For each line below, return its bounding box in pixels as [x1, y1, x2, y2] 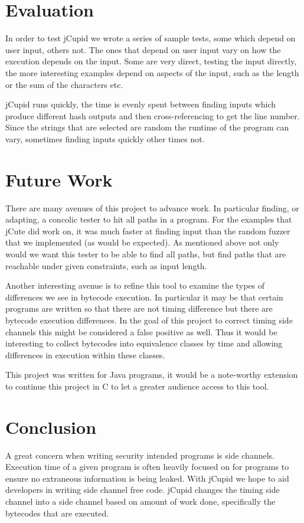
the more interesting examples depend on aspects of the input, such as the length [5, 66, 299, 79]
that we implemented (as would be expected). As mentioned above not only [5, 236, 279, 249]
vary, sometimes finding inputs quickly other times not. [5, 132, 205, 145]
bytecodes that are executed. [5, 506, 109, 519]
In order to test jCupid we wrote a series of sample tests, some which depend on [5, 32, 296, 44]
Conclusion [5, 414, 97, 439]
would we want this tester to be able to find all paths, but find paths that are [5, 247, 286, 260]
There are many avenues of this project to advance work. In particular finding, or [5, 201, 299, 214]
